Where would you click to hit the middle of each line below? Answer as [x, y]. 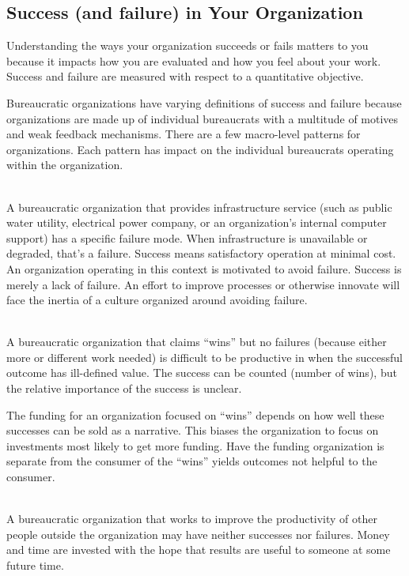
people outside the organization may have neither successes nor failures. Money [198, 534]
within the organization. [65, 165]
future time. [35, 565]
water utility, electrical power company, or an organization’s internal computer [197, 222]
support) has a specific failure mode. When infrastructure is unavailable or [187, 237]
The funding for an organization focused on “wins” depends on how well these [195, 414]
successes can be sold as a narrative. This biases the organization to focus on [193, 430]
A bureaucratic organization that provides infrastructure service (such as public [199, 207]
